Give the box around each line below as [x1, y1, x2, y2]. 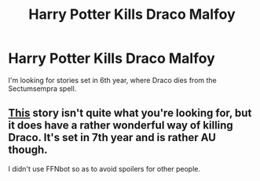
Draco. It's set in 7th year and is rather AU [8, 131, 216, 144]
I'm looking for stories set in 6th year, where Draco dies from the [8, 75, 218, 85]
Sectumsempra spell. [8, 84, 77, 93]
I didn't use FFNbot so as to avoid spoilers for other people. [8, 164, 200, 173]
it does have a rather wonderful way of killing [8, 119, 233, 132]
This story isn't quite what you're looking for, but [8, 107, 252, 120]
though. [8, 143, 49, 157]
